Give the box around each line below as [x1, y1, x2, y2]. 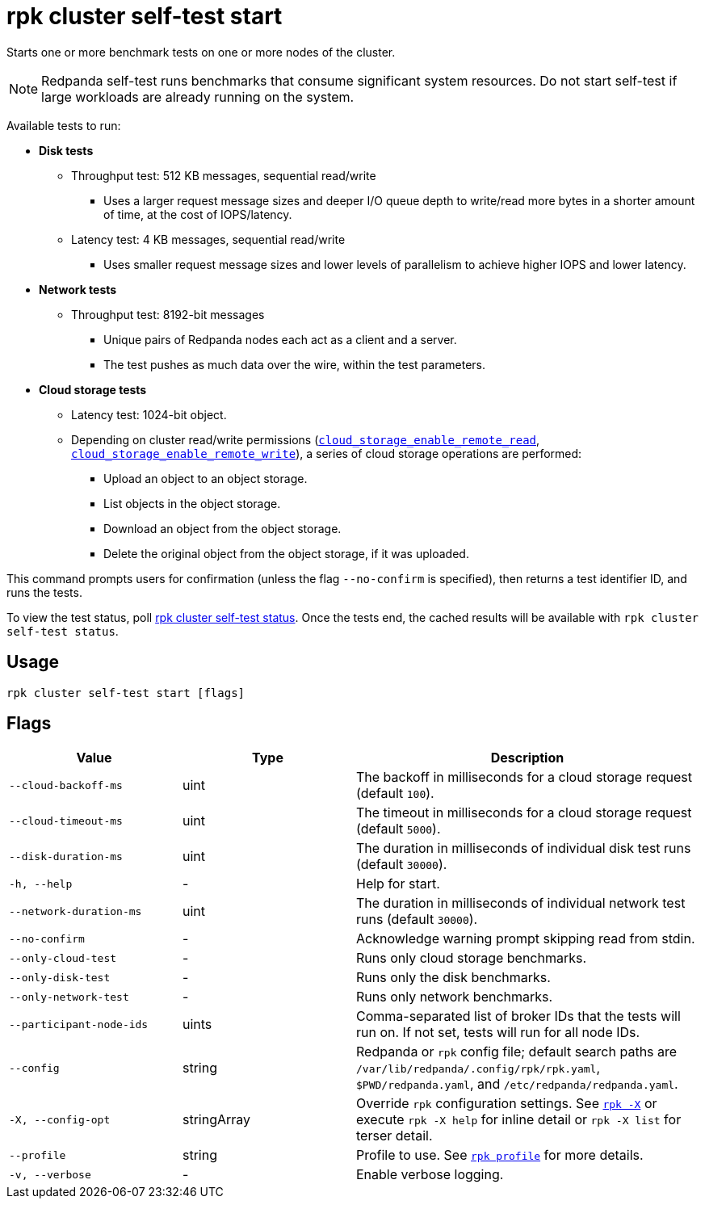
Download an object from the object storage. [103, 521, 342, 535]
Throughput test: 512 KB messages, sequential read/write [71, 168, 376, 183]
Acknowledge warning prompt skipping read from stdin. [356, 930, 695, 947]
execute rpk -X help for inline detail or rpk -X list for [356, 1111, 682, 1128]
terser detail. [356, 1127, 433, 1144]
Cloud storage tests [39, 382, 147, 397]
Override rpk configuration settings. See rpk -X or [356, 1095, 657, 1112]
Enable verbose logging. [356, 1166, 504, 1183]
